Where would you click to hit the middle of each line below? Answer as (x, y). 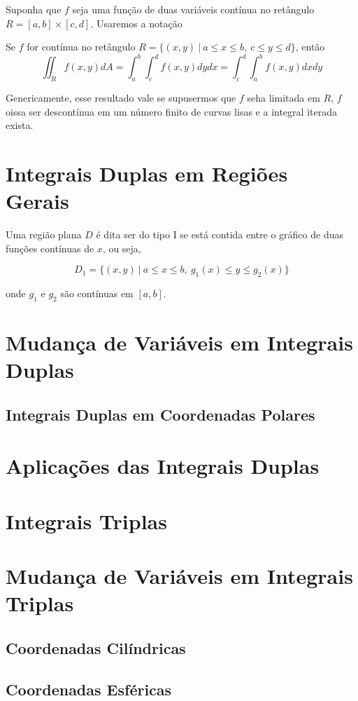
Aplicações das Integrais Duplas (163, 466)
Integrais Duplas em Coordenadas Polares (160, 414)
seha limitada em (284, 98)
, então (310, 47)
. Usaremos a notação (136, 23)
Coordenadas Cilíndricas (96, 648)
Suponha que (34, 9)
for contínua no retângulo (81, 47)
